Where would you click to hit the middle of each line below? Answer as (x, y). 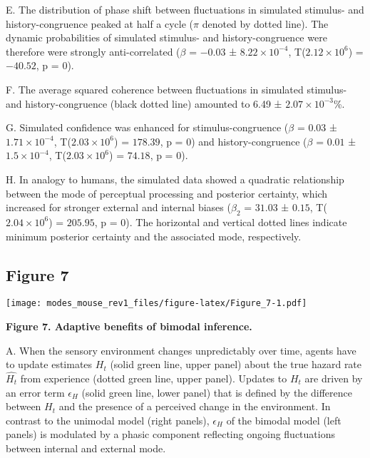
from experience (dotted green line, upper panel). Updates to (154, 378)
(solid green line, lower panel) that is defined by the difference (217, 392)
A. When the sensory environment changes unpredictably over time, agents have (181, 350)
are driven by (334, 378)
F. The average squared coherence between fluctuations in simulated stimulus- (176, 89)
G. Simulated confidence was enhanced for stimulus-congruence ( (147, 127)
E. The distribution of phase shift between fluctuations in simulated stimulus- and (185, 9)
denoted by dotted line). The (265, 23)
